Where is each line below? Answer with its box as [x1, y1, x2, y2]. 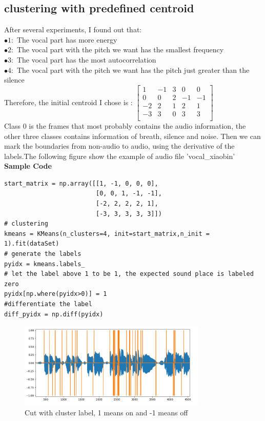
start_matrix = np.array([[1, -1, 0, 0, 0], [4, 179, 158, 187]
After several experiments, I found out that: [4, 24, 142, 35]
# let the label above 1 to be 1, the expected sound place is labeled [4, 270, 254, 278]
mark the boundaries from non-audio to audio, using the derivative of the [4, 141, 235, 151]
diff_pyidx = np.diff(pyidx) [4, 310, 104, 318]
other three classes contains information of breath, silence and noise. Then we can [4, 130, 261, 141]
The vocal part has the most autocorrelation [16, 54, 156, 65]
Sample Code [4, 161, 52, 171]
